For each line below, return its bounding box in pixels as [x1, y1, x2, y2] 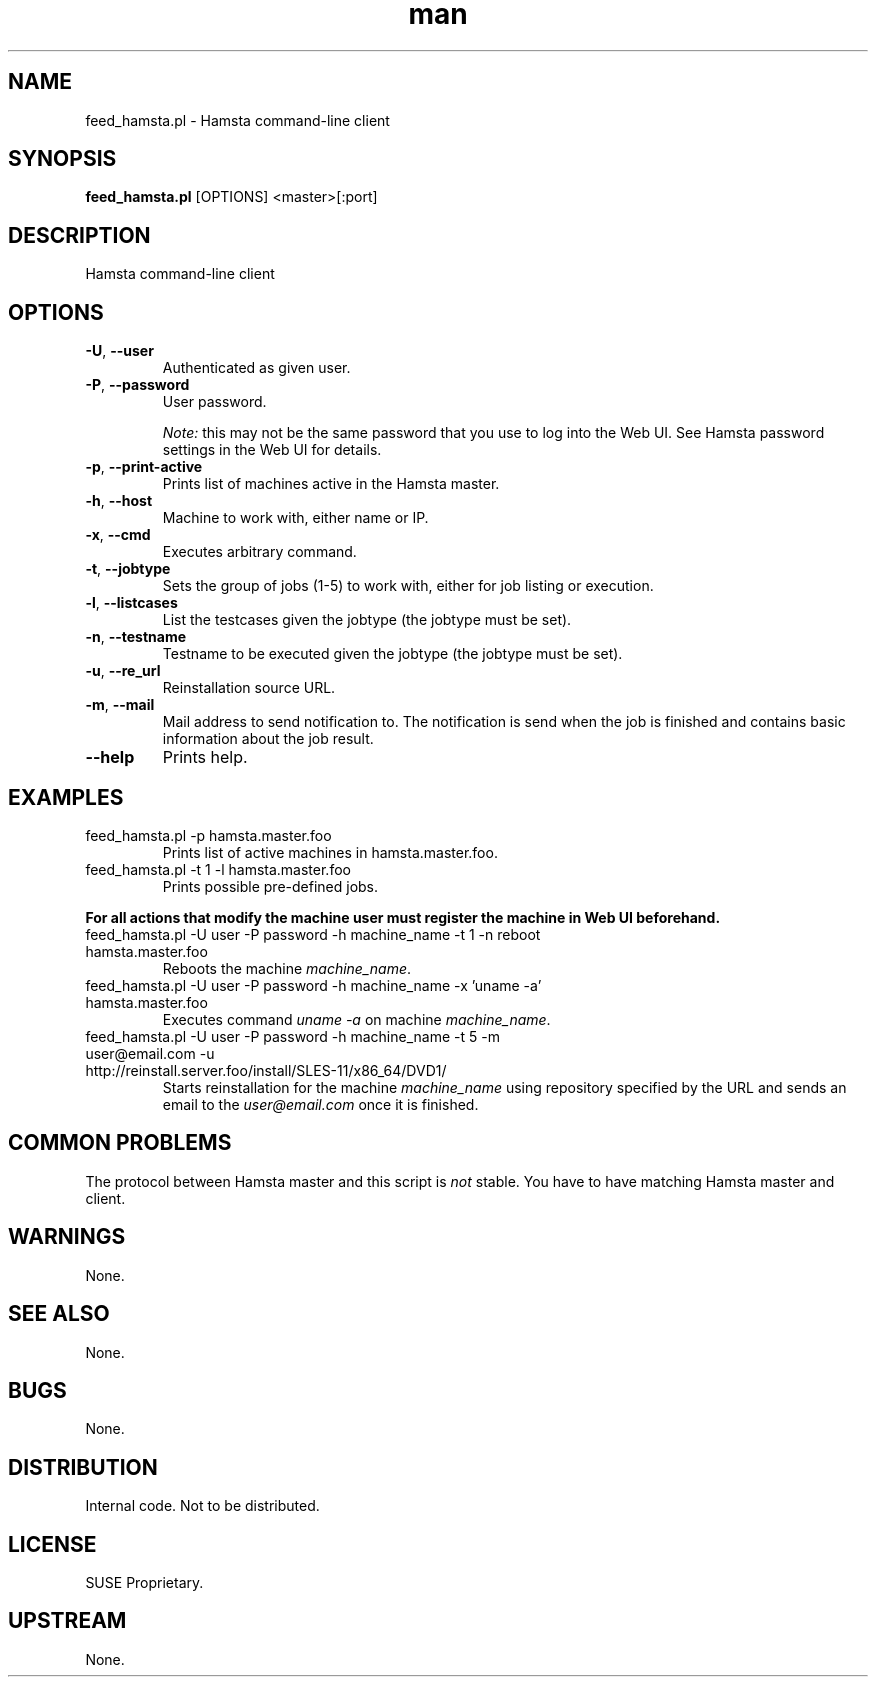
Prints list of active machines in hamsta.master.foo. [162, 843, 498, 861]
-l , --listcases [85, 594, 178, 612]
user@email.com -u [85, 1044, 215, 1062]
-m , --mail [85, 696, 155, 714]
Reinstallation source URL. [162, 679, 336, 697]
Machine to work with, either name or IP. [162, 509, 429, 527]
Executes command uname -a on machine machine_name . [162, 1010, 551, 1028]
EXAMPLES [8, 784, 124, 810]
